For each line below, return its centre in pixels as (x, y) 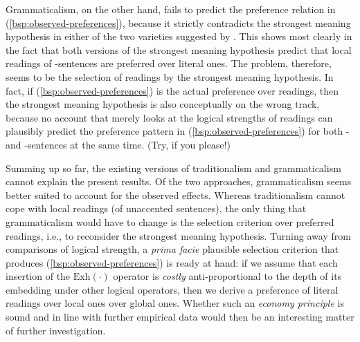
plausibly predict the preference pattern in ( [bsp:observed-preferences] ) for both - (178, 131)
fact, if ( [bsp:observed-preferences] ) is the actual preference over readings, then (172, 90)
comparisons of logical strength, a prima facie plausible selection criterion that (172, 249)
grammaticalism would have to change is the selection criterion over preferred (170, 221)
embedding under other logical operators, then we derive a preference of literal (172, 289)
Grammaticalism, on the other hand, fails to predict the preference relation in (171, 9)
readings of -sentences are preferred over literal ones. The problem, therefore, (169, 63)
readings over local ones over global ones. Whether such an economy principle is (175, 303)
